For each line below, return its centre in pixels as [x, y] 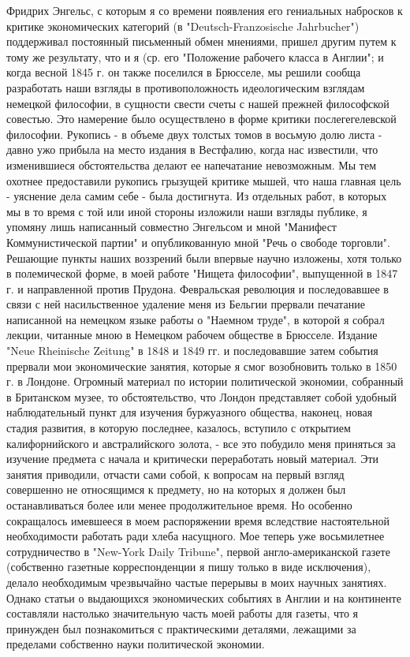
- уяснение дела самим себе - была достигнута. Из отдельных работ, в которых [197, 196]
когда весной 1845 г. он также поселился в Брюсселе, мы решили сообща [184, 72]
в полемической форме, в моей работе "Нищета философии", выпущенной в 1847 [202, 273]
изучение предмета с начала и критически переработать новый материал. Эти [193, 459]
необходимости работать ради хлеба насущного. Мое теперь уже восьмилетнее [196, 536]
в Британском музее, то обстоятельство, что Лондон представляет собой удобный [201, 396]
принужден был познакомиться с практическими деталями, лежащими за [181, 628]
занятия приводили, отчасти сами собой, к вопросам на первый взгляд [175, 474]
